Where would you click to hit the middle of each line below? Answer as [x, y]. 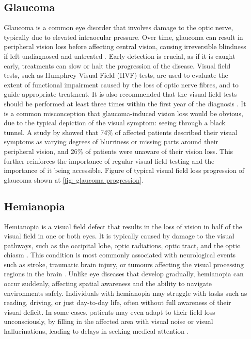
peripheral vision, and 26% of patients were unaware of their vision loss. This [118, 151]
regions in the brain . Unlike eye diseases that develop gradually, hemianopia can [124, 274]
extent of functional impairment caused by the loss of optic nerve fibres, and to [121, 84]
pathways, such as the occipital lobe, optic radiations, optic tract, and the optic [122, 245]
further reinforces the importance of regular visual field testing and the [109, 161]
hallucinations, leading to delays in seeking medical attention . [96, 331]
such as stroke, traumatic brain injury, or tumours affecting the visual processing [124, 264]
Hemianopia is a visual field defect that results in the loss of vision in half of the [123, 226]
